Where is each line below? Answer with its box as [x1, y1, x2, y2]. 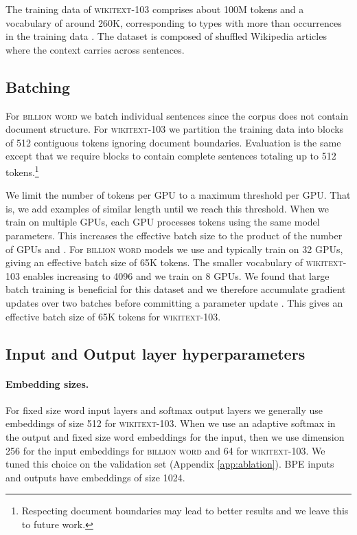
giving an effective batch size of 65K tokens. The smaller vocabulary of [5, 255, 303, 270]
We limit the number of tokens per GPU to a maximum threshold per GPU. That [5, 188, 351, 202]
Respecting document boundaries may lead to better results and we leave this [21, 503, 349, 518]
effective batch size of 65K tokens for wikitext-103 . [5, 309, 221, 323]
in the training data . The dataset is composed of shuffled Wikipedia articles [5, 29, 327, 43]
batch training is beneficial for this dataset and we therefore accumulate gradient [5, 282, 346, 296]
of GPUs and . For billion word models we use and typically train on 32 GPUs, [5, 241, 343, 256]
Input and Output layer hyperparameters [5, 342, 306, 364]
